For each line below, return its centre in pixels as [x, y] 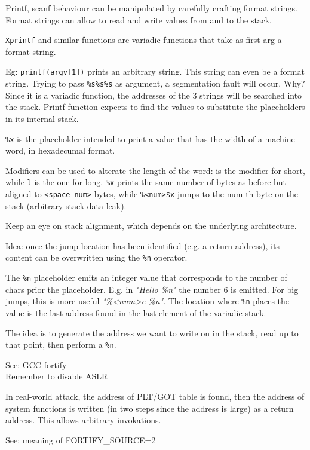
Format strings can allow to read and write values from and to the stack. [139, 19]
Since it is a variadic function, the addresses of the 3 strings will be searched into [154, 95]
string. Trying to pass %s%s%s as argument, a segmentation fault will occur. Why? [155, 83]
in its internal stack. [42, 118]
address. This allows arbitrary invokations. [83, 420]
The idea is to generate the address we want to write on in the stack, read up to [152, 333]
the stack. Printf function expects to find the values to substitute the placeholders [155, 107]
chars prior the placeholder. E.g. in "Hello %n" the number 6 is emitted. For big [152, 289]
